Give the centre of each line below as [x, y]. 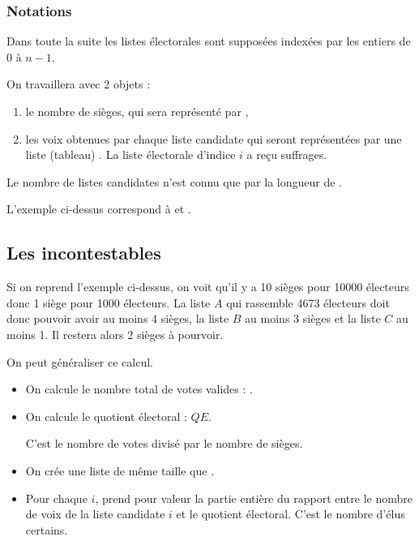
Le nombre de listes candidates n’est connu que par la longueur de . [174, 181]
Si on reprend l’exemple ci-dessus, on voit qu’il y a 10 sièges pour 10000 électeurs [208, 287]
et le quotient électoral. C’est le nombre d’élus [291, 514]
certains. [47, 529]
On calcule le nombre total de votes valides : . [139, 389]
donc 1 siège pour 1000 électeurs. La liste [109, 302]
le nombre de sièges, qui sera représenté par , [137, 111]
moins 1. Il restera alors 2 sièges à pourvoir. [115, 334]
